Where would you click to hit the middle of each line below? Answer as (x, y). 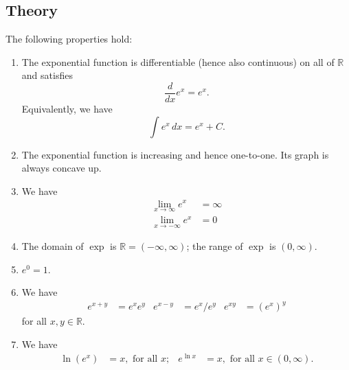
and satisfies (47, 75)
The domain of (53, 246)
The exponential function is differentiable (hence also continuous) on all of (178, 61)
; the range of (215, 246)
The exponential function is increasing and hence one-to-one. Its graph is (175, 154)
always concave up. (61, 168)
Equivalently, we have (67, 109)
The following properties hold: (69, 39)
